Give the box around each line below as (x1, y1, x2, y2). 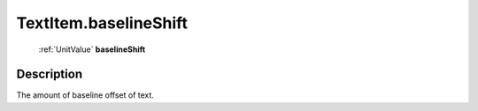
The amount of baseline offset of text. (16, 90, 155, 100)
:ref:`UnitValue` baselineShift (38, 44, 146, 55)
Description (16, 67, 83, 82)
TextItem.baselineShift (16, 13, 188, 33)
